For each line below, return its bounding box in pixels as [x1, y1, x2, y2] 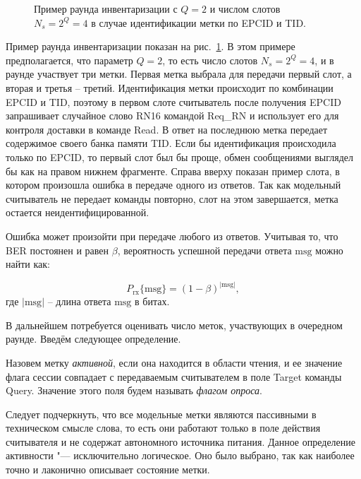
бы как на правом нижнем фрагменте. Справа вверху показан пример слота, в [6, 163, 340, 178]
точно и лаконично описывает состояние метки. [6, 462, 210, 477]
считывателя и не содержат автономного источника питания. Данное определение [6, 434, 355, 449]
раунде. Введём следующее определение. [6, 331, 181, 346]
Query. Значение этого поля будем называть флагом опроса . [6, 383, 262, 398]
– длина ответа [47, 294, 111, 309]
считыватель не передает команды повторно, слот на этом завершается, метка [6, 191, 338, 206]
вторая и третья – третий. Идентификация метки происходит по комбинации [6, 80, 334, 95]
